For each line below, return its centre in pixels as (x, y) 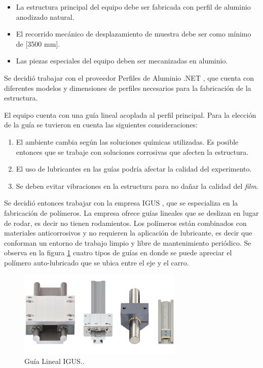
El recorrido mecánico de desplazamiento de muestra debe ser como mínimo (134, 34)
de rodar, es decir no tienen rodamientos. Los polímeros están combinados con (125, 223)
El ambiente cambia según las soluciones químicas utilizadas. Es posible (127, 141)
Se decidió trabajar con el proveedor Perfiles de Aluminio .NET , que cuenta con (129, 77)
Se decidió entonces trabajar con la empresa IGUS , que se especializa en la (121, 203)
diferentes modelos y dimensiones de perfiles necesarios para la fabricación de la (128, 88)
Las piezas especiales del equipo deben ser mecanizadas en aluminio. (122, 61)
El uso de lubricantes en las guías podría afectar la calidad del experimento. (134, 169)
